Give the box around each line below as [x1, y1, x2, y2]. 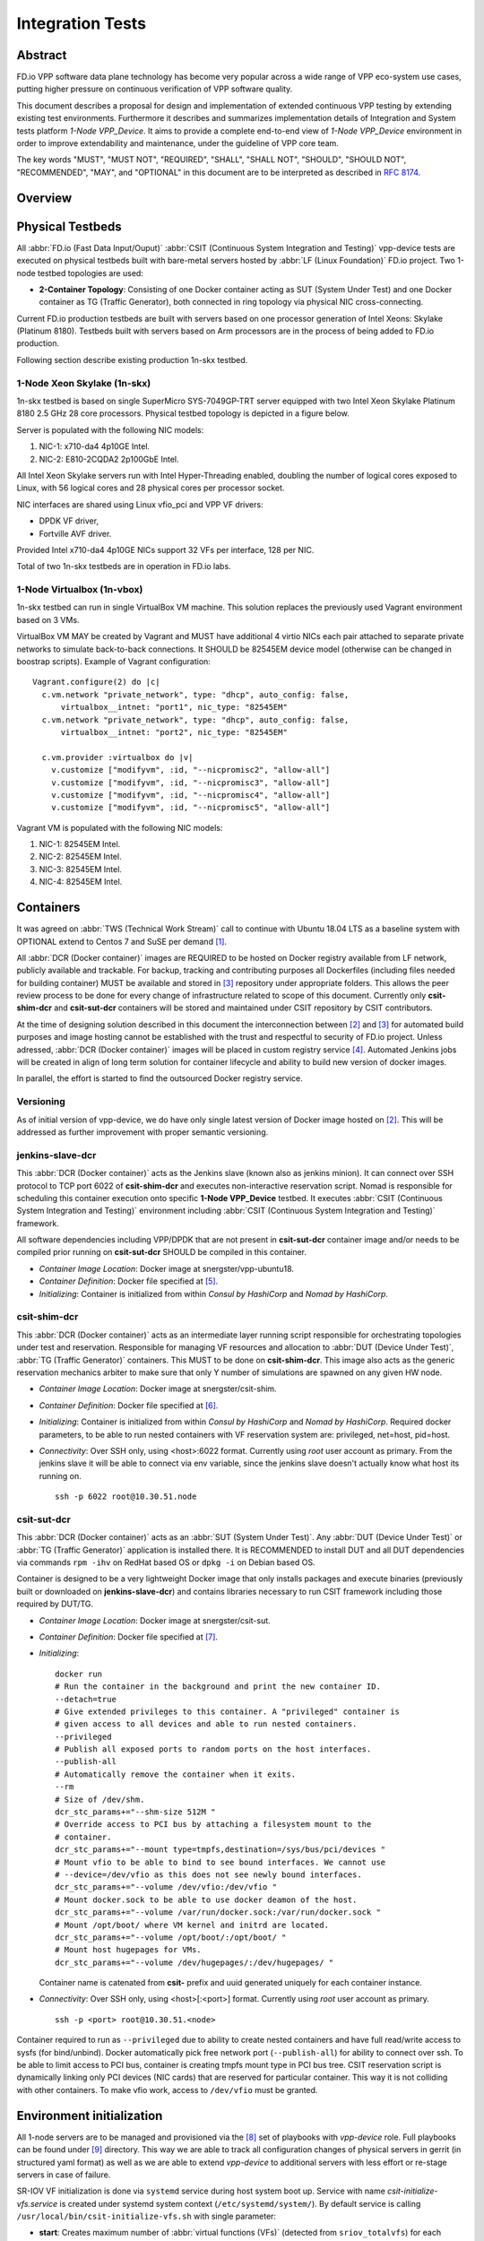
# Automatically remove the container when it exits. [55, 1769, 296, 1779]
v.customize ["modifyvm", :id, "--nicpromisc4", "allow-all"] [50, 790, 331, 800]
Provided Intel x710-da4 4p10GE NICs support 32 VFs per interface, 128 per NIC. [16, 544, 315, 555]
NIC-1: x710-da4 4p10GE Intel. [39, 441, 151, 452]
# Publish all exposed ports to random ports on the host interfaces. [55, 1744, 372, 1754]
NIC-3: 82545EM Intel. [39, 863, 123, 874]
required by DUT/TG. [16, 1598, 94, 1609]
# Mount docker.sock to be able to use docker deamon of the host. [55, 1894, 358, 1905]
